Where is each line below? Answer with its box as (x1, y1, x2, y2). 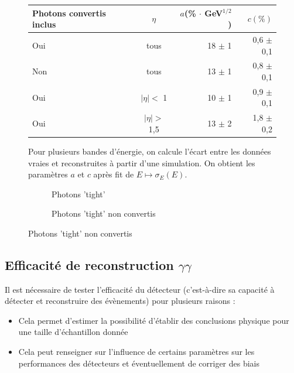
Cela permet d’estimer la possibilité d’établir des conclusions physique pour (18, 314, 289, 326)
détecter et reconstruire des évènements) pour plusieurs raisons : (5, 295, 235, 307)
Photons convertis (32, 6, 106, 19)
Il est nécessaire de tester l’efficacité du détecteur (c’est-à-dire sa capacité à (5, 283, 275, 295)
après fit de (93, 168, 134, 180)
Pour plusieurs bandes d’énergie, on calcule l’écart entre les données (28, 145, 271, 157)
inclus (32, 18, 56, 30)
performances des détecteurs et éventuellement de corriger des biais (18, 357, 260, 369)
